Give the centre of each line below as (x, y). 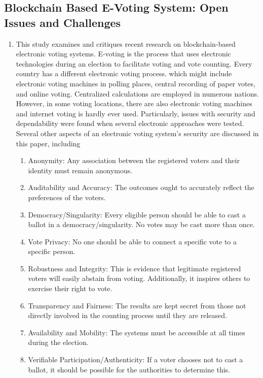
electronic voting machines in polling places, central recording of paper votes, (136, 83)
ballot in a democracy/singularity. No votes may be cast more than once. (141, 224)
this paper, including (48, 143)
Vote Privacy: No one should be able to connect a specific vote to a (132, 241)
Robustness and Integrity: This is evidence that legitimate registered (135, 268)
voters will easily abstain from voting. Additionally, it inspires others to (139, 278)
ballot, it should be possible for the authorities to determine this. (129, 369)
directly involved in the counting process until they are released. (127, 315)
